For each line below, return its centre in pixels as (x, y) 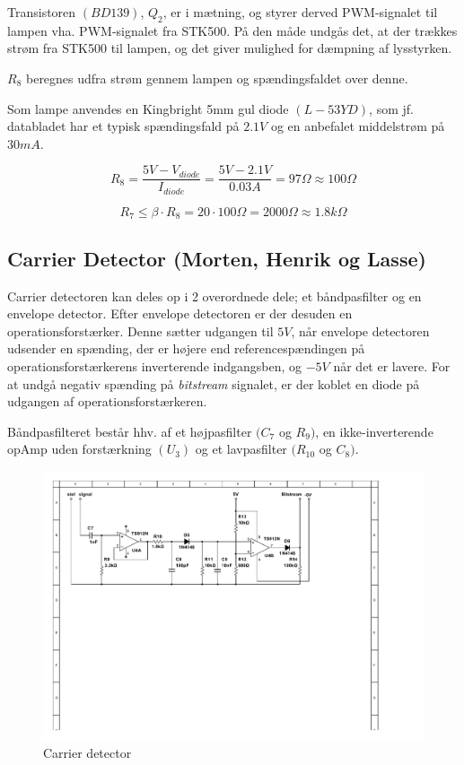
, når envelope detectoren (360, 330)
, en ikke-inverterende (374, 431)
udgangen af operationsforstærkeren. (107, 401)
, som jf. (391, 108)
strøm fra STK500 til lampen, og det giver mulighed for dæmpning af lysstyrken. (230, 48)
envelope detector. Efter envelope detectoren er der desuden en (180, 313)
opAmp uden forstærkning (79, 449)
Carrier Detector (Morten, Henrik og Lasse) (217, 258)
